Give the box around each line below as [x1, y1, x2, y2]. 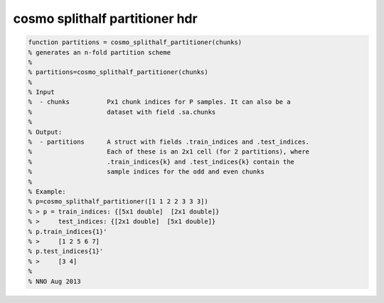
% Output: [28, 128, 63, 136]
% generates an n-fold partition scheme [28, 48, 171, 56]
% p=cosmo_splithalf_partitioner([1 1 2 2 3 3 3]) [28, 198, 209, 206]
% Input [28, 88, 55, 96]
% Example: [28, 188, 66, 196]
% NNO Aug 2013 [28, 277, 81, 285]
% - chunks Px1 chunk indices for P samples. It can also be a [28, 98, 291, 106]
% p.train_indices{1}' [28, 228, 107, 235]
